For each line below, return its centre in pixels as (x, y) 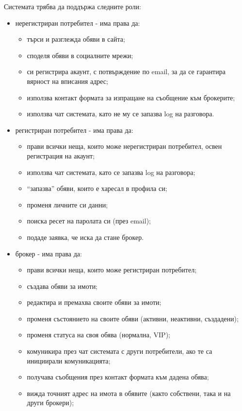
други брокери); (50, 403)
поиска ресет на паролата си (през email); (89, 221)
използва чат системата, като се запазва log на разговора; (111, 172)
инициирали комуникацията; (69, 360)
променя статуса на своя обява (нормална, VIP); (98, 335)
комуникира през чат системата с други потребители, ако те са (120, 351)
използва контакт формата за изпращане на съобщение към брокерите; (131, 97)
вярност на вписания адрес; (67, 81)
